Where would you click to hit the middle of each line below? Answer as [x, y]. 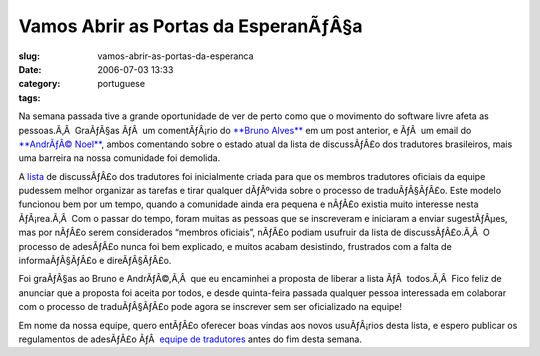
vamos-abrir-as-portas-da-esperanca [175, 56]
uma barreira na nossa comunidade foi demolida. [119, 158]
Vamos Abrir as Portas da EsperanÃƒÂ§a [190, 26]
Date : [30, 69]
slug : [29, 56]
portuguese [121, 84]
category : [39, 84]
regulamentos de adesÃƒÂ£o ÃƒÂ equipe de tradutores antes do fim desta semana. [190, 339]
